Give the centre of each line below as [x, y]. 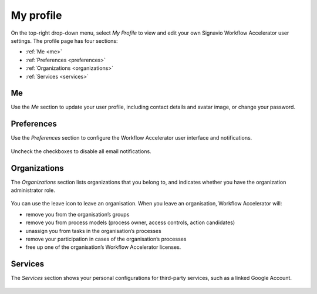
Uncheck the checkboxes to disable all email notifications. [81, 151]
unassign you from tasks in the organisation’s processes [93, 231]
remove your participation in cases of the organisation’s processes [106, 239]
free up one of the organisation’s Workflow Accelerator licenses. [103, 247]
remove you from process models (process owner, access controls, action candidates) [130, 222]
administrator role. [33, 190]
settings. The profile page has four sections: [64, 40]
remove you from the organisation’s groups [77, 214]
